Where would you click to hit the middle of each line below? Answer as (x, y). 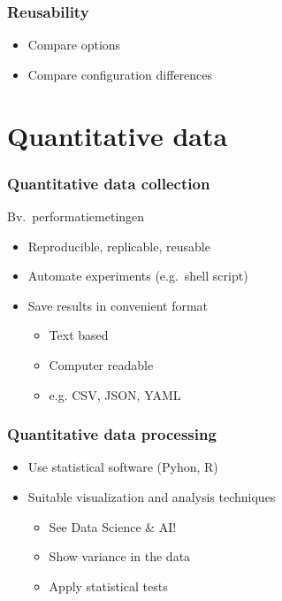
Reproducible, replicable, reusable (119, 246)
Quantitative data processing (112, 434)
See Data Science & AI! (113, 526)
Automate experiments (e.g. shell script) (138, 276)
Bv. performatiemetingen (76, 216)
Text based (79, 335)
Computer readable (101, 364)
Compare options (74, 45)
